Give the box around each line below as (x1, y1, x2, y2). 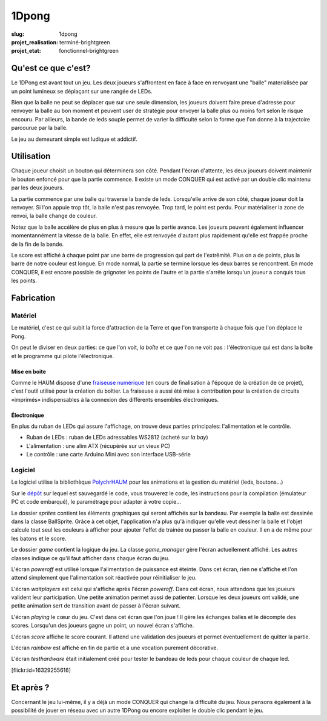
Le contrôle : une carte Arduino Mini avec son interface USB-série (26, 451, 191, 458)
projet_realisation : (11, 38, 59, 46)
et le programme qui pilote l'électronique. (11, 352, 114, 359)
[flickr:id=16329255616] (11, 666, 71, 674)
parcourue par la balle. (11, 124, 68, 132)
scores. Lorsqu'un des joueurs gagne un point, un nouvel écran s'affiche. (11, 622, 194, 629)
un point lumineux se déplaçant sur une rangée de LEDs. (11, 87, 153, 95)
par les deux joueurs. (11, 184, 64, 191)
